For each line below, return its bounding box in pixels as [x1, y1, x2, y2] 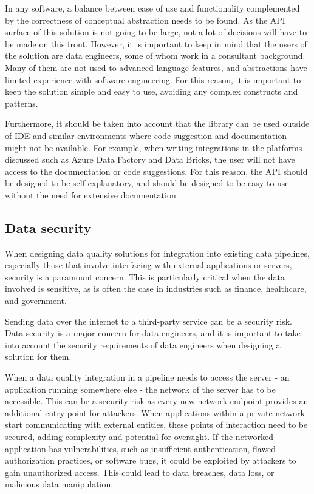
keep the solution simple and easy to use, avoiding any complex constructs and [5, 85, 298, 98]
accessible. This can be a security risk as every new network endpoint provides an [5, 394, 309, 407]
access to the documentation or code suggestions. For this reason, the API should [5, 164, 308, 177]
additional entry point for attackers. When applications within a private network [5, 406, 305, 419]
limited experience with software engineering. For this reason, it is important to [5, 73, 301, 86]
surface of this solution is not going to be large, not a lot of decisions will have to [5, 25, 307, 38]
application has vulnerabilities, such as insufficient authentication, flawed [5, 442, 276, 455]
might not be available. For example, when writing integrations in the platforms [5, 141, 302, 154]
